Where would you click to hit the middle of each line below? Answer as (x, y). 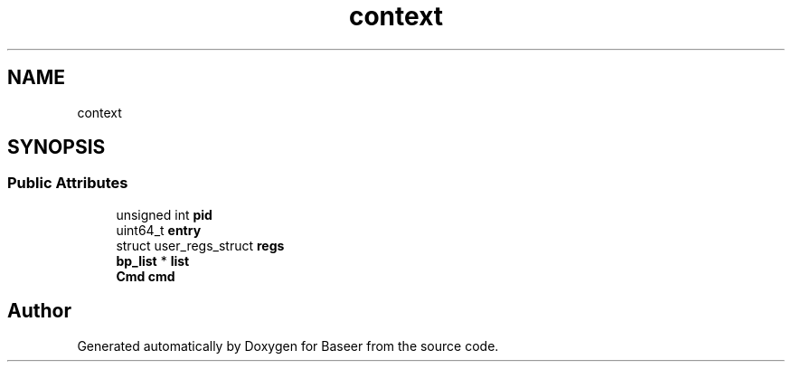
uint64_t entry (159, 230)
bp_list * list (153, 260)
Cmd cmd (146, 276)
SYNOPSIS (57, 147)
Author (39, 311)
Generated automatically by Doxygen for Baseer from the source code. (288, 345)
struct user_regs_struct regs (200, 245)
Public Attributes (68, 183)
